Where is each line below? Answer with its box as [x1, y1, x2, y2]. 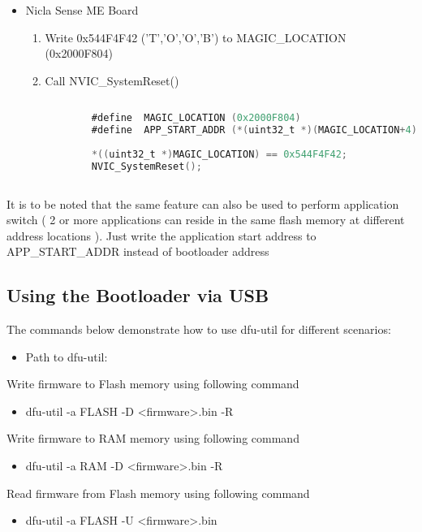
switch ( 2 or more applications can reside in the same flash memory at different [6, 211, 405, 228]
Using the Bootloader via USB [6, 283, 269, 308]
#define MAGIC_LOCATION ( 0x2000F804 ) [91, 112, 301, 124]
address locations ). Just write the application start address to [6, 227, 316, 244]
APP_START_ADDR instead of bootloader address [6, 243, 269, 260]
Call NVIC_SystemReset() [45, 71, 179, 89]
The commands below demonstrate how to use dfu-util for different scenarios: [6, 321, 391, 338]
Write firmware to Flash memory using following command [6, 375, 299, 392]
